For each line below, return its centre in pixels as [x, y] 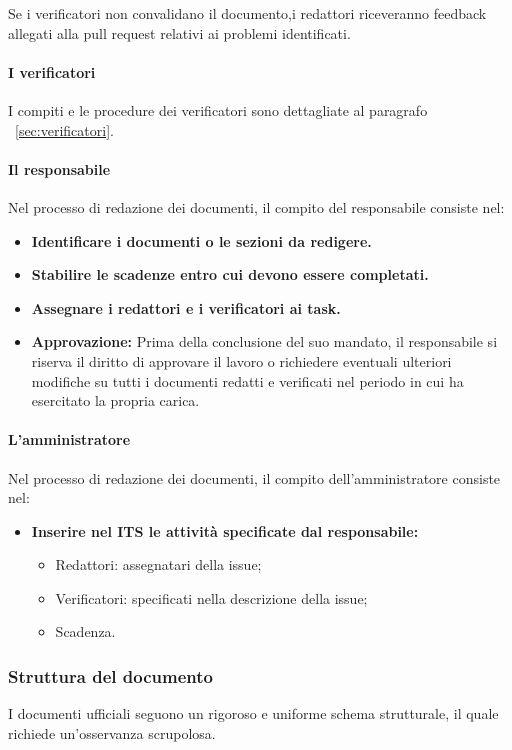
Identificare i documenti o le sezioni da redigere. [201, 240]
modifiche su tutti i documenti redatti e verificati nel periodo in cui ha [247, 380]
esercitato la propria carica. [115, 400]
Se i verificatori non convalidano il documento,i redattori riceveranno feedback [247, 13]
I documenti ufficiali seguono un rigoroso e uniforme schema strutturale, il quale [253, 713]
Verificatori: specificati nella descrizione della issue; [211, 597]
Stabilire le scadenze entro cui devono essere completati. [230, 274]
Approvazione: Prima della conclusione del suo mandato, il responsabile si [264, 341]
